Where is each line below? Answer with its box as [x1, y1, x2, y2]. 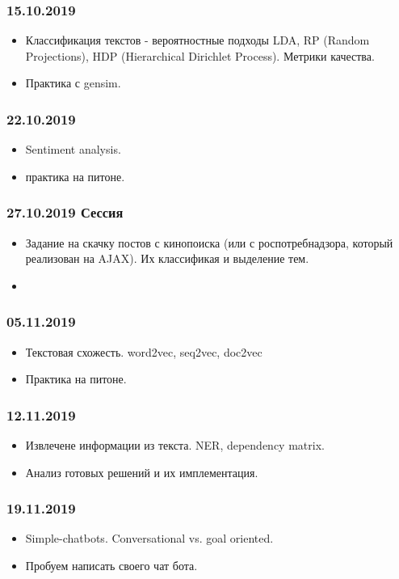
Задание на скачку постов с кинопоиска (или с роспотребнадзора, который [25, 234, 393, 251]
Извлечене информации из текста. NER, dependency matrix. [25, 437, 325, 454]
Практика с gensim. [25, 74, 121, 91]
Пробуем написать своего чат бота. [25, 557, 198, 574]
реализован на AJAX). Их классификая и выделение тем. [25, 250, 309, 267]
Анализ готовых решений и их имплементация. [25, 463, 258, 480]
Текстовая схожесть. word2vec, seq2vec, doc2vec [25, 343, 262, 360]
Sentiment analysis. [25, 141, 121, 158]
